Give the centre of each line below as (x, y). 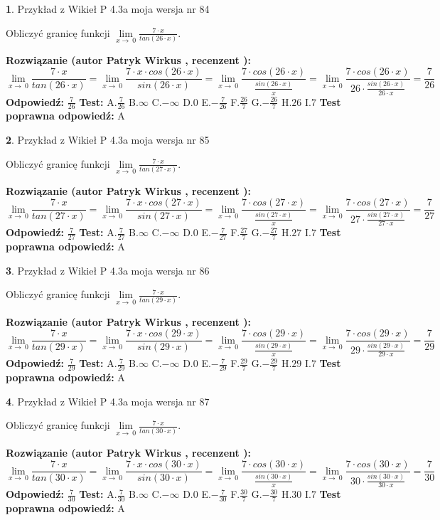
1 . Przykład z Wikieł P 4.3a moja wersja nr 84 (108, 9)
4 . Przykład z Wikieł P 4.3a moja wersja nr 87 (108, 401)
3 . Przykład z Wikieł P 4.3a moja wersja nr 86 (108, 270)
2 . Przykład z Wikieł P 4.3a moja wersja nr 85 (108, 139)
